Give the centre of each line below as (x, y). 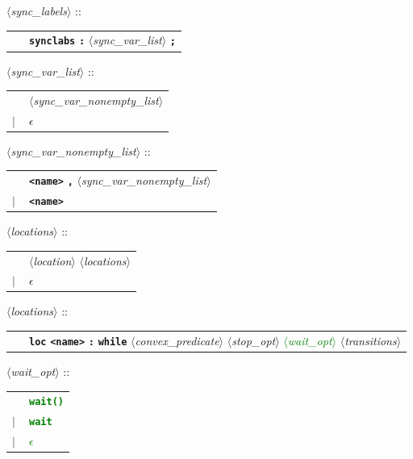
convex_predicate (177, 340)
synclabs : (57, 42)
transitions (371, 340)
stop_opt (254, 340)
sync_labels (39, 10)
